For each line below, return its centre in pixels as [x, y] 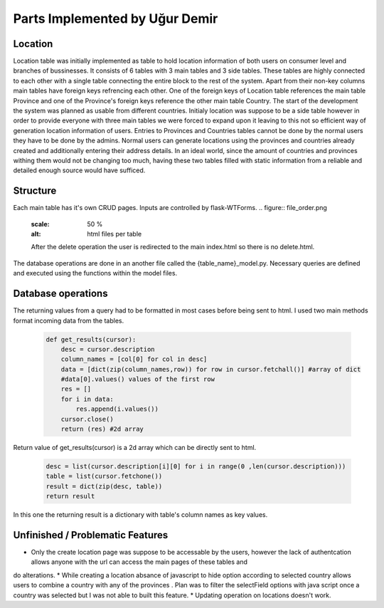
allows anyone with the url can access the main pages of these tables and [139, 562]
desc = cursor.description [108, 349]
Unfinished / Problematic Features [91, 535]
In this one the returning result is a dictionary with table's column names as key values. [140, 515]
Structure [35, 191]
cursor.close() [87, 419]
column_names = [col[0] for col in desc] [134, 359]
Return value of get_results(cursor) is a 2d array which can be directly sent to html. [135, 447]
